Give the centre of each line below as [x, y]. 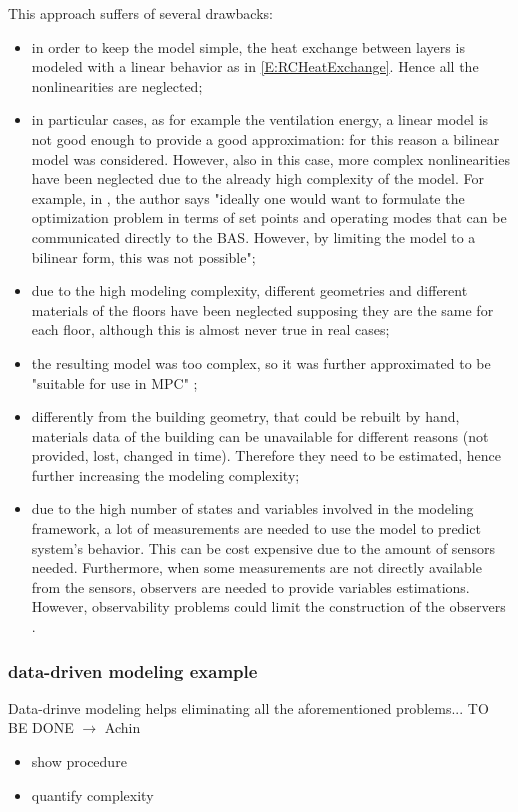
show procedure [79, 761]
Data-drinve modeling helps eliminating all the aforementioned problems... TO [248, 707]
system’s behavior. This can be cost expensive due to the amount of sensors [263, 547]
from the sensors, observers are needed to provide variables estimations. [250, 586]
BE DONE [41, 727]
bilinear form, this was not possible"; [143, 256]
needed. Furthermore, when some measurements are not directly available [256, 567]
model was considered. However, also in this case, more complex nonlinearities [270, 158]
